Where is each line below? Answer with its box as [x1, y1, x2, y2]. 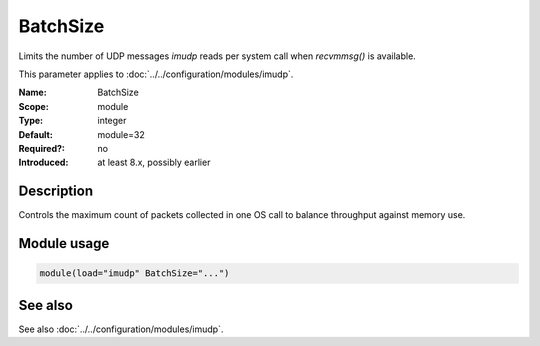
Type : [18, 115, 44, 127]
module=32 [97, 128, 145, 140]
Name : [18, 86, 47, 99]
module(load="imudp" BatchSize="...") [39, 268, 230, 279]
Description [18, 183, 94, 200]
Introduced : [18, 156, 69, 169]
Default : [18, 128, 54, 140]
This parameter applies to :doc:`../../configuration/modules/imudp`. [18, 68, 294, 80]
